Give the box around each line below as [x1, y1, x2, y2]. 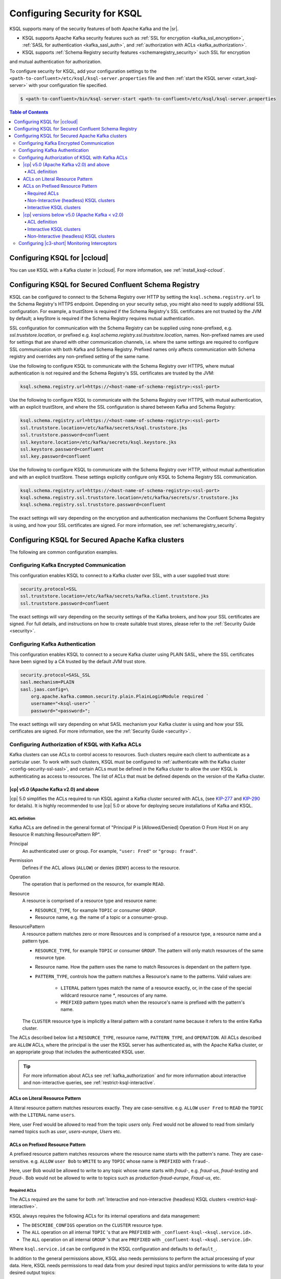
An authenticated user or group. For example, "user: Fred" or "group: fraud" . [22, 848, 198, 854]
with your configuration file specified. [28, 82, 107, 89]
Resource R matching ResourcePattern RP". [9, 831, 101, 837]
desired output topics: [9, 1269, 56, 1276]
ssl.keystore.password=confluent [20, 446, 104, 452]
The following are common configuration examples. [9, 549, 118, 555]
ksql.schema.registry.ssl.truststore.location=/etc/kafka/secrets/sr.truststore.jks [20, 495, 239, 501]
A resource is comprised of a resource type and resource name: [22, 898, 157, 904]
